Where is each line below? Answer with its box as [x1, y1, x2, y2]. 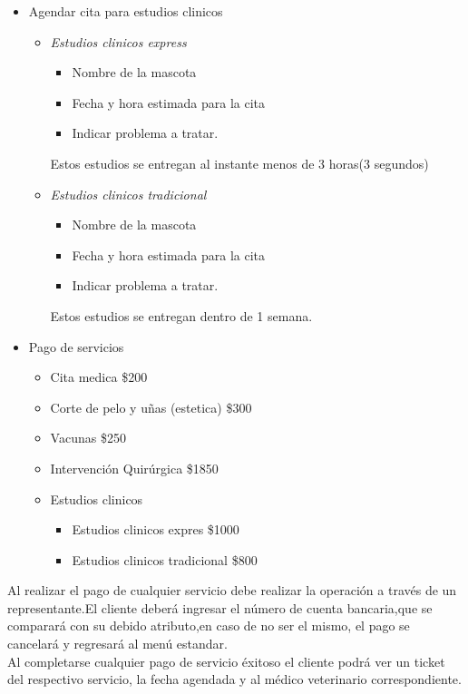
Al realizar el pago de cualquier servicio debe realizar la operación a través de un [7, 581, 457, 600]
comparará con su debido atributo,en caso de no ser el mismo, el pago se [7, 616, 410, 635]
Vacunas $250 [50, 428, 126, 447]
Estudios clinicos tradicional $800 [72, 550, 258, 569]
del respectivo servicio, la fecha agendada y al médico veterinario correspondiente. [7, 670, 462, 689]
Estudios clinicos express [50, 32, 187, 51]
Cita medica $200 [50, 367, 148, 386]
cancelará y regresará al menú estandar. [7, 634, 228, 653]
